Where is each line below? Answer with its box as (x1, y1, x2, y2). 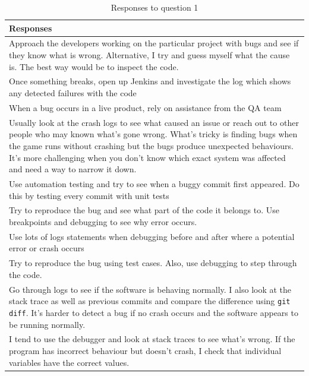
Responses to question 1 (111, 1, 198, 13)
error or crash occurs (9, 242, 84, 254)
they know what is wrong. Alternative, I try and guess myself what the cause (9, 49, 290, 61)
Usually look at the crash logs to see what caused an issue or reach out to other (9, 116, 299, 128)
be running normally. (9, 318, 86, 330)
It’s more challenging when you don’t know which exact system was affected (9, 151, 286, 163)
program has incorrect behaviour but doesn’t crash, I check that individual (9, 345, 282, 357)
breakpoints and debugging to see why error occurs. (9, 216, 197, 228)
